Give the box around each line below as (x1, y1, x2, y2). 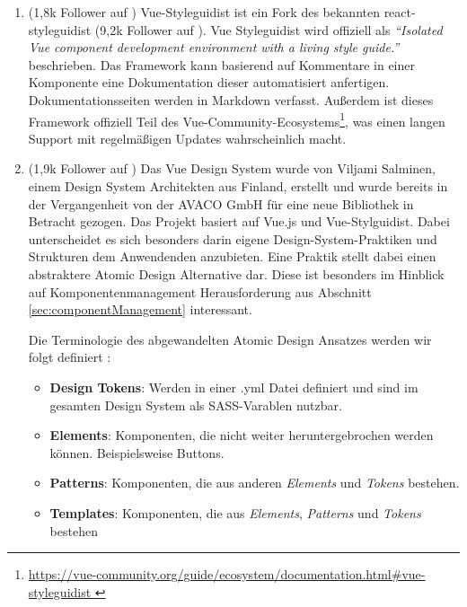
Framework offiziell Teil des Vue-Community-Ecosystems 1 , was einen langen (28, 109, 445, 130)
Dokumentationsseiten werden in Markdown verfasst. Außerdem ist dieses (28, 90, 434, 109)
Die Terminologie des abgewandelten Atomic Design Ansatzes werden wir (28, 330, 432, 348)
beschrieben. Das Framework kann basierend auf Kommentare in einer (28, 55, 415, 74)
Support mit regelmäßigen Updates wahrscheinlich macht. (28, 128, 347, 147)
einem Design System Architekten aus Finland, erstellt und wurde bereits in (28, 177, 448, 195)
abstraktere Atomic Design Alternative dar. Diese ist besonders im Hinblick (28, 264, 445, 283)
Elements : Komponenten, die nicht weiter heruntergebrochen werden (49, 426, 434, 444)
